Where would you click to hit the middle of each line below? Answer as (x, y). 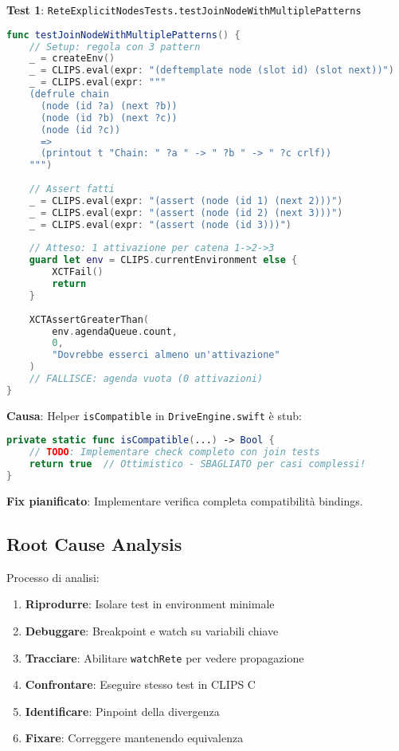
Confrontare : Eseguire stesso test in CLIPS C (140, 684)
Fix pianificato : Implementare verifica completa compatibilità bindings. (185, 500)
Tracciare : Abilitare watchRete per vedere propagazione (164, 657)
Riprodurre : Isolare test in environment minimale (150, 604)
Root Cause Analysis (94, 543)
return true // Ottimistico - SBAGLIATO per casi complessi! (198, 464)
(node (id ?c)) (80, 130)
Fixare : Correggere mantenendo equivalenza (134, 738)
